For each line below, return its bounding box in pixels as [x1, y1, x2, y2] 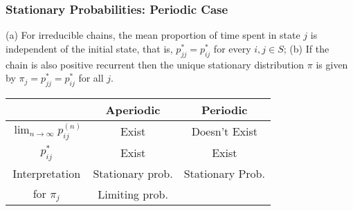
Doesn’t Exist [191, 123, 257, 140]
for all [78, 71, 104, 85]
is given [316, 57, 348, 71]
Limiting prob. [98, 185, 168, 202]
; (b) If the [283, 41, 329, 55]
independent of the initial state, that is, [6, 41, 173, 55]
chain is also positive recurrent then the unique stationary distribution [6, 57, 305, 71]
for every [213, 41, 251, 55]
